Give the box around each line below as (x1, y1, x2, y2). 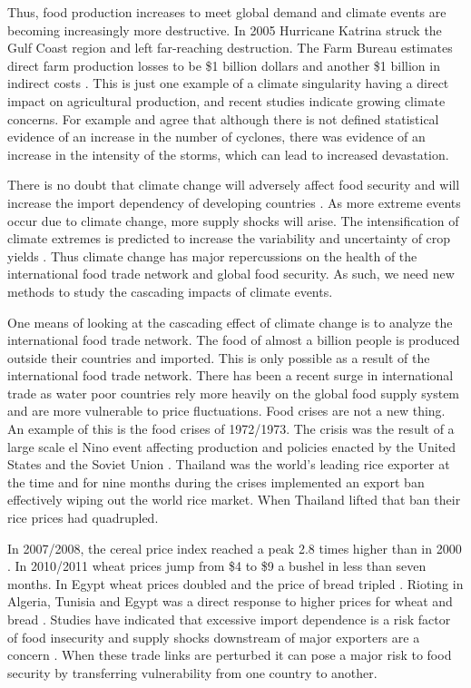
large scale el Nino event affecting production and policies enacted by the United (7, 437, 456, 456)
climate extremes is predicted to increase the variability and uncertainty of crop (7, 229, 451, 248)
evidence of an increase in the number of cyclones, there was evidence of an (7, 127, 426, 146)
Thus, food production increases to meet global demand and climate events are (7, 3, 446, 21)
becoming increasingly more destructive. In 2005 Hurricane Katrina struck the (7, 20, 442, 39)
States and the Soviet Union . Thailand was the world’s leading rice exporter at (7, 455, 450, 474)
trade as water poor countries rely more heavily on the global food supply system (7, 383, 460, 402)
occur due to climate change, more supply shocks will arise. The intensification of (7, 211, 459, 230)
